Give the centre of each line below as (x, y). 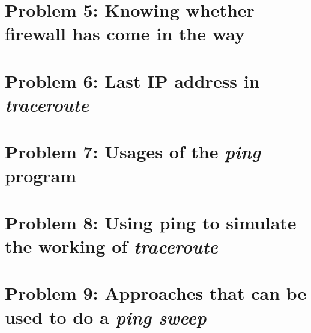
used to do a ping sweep (106, 317)
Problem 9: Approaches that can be (156, 293)
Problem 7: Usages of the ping (133, 152)
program (41, 175)
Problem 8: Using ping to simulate (151, 222)
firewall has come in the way (125, 33)
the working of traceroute (111, 246)
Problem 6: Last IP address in (132, 80)
